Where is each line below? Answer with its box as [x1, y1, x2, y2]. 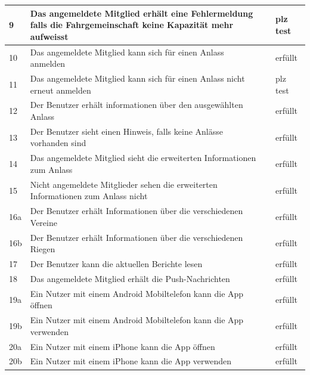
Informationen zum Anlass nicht [30, 190, 148, 202]
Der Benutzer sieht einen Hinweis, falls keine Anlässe [30, 125, 223, 137]
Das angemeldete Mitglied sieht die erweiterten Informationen [30, 151, 256, 164]
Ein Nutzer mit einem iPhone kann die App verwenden [30, 355, 232, 367]
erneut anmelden [30, 83, 91, 96]
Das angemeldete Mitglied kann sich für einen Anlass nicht [30, 72, 245, 84]
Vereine [30, 216, 57, 228]
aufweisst [30, 30, 69, 42]
